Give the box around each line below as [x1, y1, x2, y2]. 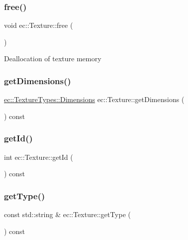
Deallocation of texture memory [4, 53, 102, 64]
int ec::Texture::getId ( [4, 151, 73, 162]
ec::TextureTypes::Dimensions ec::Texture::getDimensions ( [4, 94, 185, 105]
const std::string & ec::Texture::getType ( [4, 209, 131, 220]
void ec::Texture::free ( [4, 20, 73, 30]
